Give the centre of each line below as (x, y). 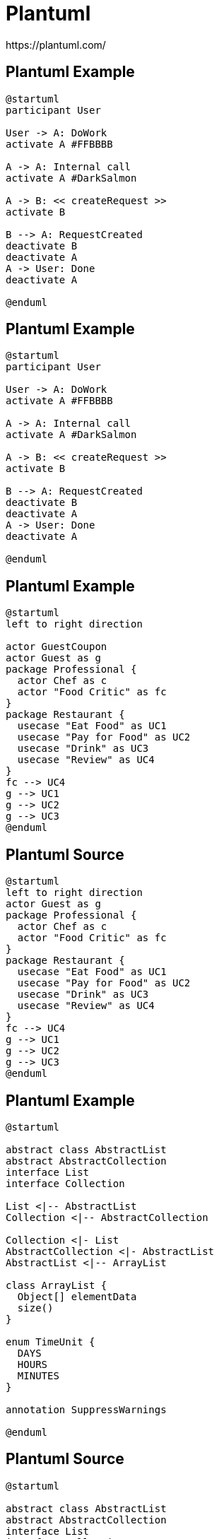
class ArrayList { (57, 1285)
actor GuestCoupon (57, 647)
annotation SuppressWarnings (86, 1409)
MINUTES (38, 1375)
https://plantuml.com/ (56, 45)
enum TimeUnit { (51, 1342)
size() (35, 1308)
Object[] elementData (77, 1296)
